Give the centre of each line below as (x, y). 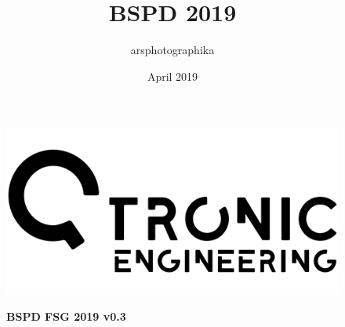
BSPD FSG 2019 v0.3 (66, 316)
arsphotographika (172, 50)
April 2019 (172, 76)
